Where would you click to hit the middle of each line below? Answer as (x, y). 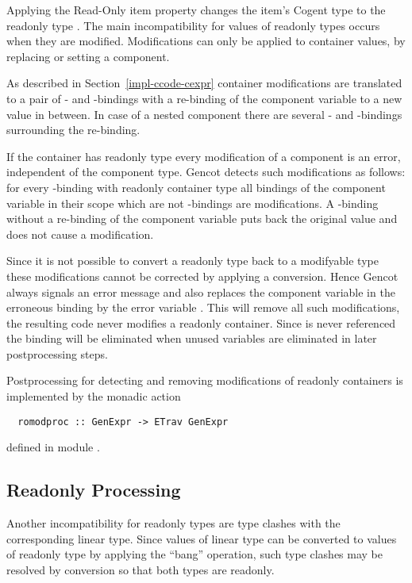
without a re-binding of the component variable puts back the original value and (202, 219)
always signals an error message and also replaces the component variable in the (201, 291)
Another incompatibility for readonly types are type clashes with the (173, 523)
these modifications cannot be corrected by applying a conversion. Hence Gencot (202, 276)
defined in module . (53, 447)
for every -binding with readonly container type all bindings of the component (196, 187)
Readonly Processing (94, 490)
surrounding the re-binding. (73, 130)
